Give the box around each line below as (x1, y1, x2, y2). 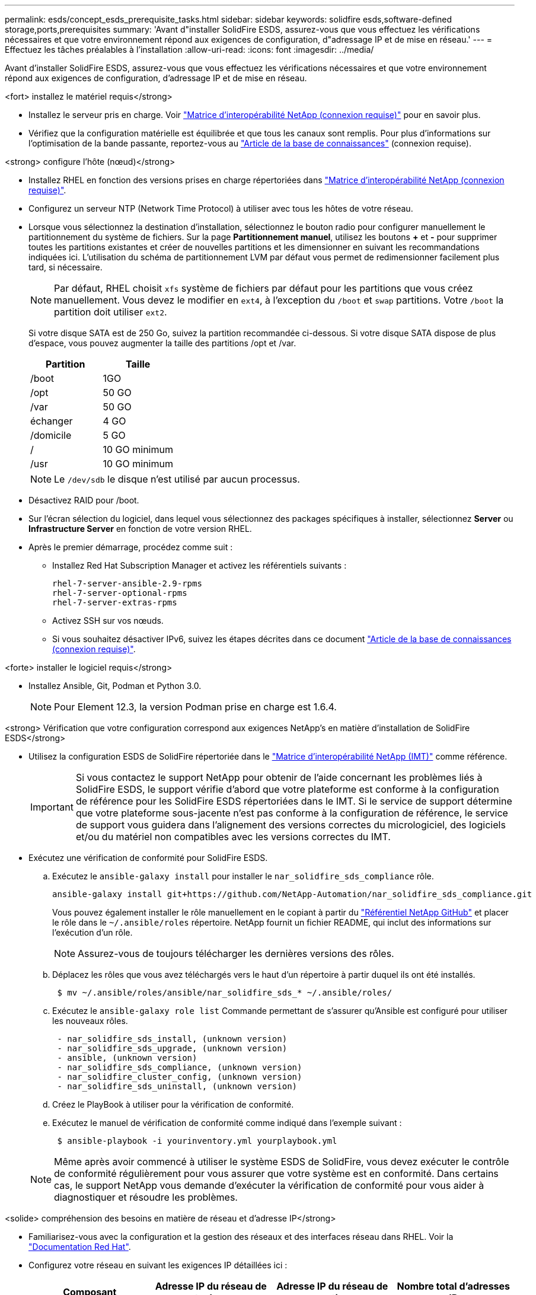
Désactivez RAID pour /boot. (28, 495, 139, 505)
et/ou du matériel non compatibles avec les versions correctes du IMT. (75, 831, 391, 843)
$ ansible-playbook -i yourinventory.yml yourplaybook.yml (57, 1136, 337, 1146)
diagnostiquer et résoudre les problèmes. (54, 1191, 238, 1203)
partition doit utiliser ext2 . (54, 306, 167, 318)
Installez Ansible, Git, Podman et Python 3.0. (28, 681, 202, 691)
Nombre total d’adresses (397, 1280, 511, 1292)
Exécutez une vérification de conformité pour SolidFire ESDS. (28, 853, 268, 863)
